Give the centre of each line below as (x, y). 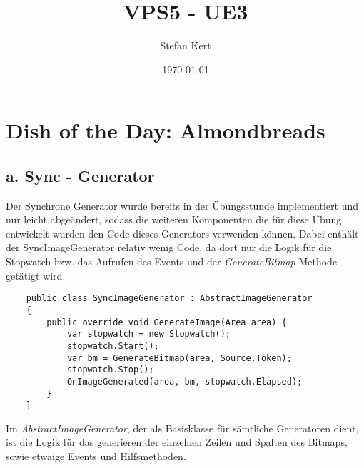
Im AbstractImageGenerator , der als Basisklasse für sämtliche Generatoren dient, (182, 428)
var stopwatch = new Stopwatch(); (148, 334)
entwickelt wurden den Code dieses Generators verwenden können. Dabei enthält (182, 233)
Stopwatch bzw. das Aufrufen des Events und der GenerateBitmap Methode (172, 261)
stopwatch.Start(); (113, 346)
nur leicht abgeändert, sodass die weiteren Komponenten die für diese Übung (174, 219)
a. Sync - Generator (80, 175)
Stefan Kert (186, 45)
